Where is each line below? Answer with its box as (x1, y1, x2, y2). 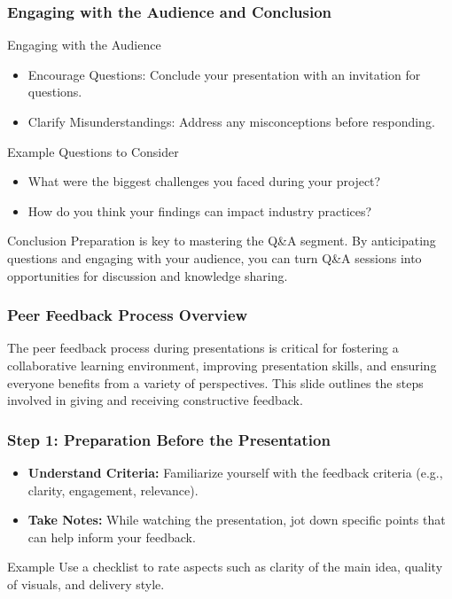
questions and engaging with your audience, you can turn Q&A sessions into (7, 248, 422, 267)
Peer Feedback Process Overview (7, 304, 248, 326)
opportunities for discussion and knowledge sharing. (7, 266, 288, 284)
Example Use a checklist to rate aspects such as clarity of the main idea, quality (7, 557, 443, 576)
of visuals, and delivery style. (7, 574, 165, 593)
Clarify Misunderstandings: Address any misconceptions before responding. (27, 113, 435, 130)
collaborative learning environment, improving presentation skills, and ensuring (7, 355, 437, 374)
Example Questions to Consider (7, 142, 179, 160)
